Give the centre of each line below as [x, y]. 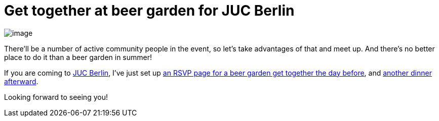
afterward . [21, 81]
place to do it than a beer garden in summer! [78, 57]
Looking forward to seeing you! [56, 97]
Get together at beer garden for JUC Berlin [149, 11]
